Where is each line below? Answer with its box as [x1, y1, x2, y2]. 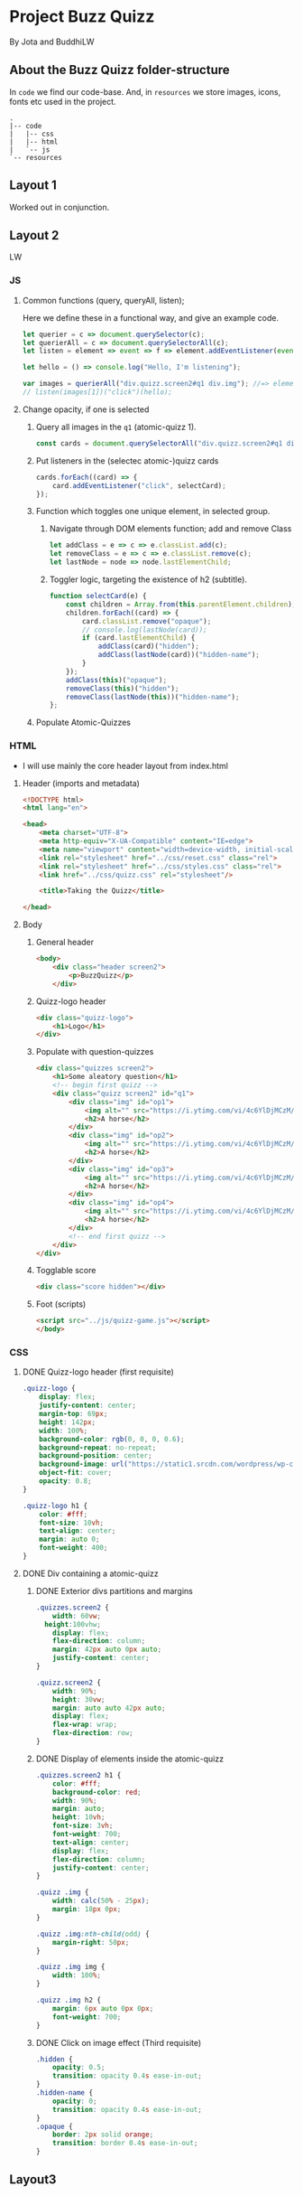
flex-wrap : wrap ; [52, 1720, 117, 1730]
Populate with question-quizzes [35, 1046, 154, 1057]
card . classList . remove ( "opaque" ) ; [81, 616, 212, 625]
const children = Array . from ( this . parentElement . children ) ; [66, 599, 297, 609]
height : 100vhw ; [43, 1619, 102, 1628]
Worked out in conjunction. [9, 202, 110, 212]
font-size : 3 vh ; [52, 1821, 114, 1831]
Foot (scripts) [35, 1299, 87, 1309]
